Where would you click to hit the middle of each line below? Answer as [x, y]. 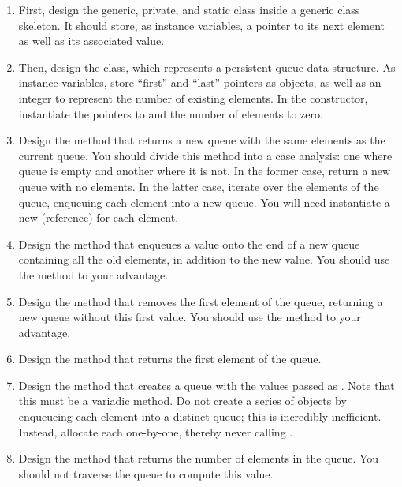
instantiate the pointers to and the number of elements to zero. [171, 113]
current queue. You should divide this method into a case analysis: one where [205, 155]
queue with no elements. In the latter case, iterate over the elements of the [199, 186]
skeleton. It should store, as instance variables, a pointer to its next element [201, 25]
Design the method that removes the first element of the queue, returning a [201, 301]
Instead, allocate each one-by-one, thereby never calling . [156, 431]
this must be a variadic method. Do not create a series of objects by [182, 401]
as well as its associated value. [91, 41]
